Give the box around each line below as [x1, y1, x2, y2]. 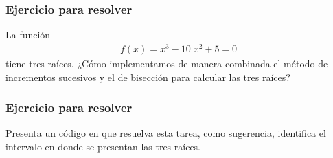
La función [5, 27, 51, 42]
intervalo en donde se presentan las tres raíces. [5, 139, 201, 153]
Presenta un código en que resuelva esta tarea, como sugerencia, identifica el [5, 126, 326, 140]
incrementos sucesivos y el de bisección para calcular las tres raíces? [5, 69, 290, 84]
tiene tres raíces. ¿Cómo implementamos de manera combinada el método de [5, 56, 328, 70]
